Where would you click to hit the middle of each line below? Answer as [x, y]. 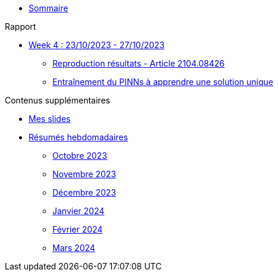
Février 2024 [78, 229]
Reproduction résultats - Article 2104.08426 [139, 63]
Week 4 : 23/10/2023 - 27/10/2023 [97, 45]
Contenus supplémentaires [57, 100]
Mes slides [50, 119]
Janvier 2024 [79, 211]
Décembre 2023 [84, 192]
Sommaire [49, 8]
